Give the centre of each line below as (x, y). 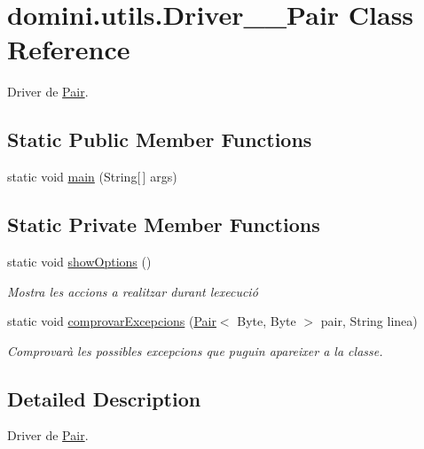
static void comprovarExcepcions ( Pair (112, 321)
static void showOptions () (79, 261)
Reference (69, 49)
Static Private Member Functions (164, 224)
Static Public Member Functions (160, 139)
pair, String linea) (369, 321)
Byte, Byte (267, 321)
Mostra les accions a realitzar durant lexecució (133, 291)
